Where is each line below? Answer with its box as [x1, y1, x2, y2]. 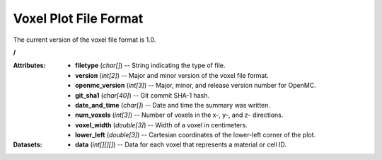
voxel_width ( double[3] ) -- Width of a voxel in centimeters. [75, 120, 248, 129]
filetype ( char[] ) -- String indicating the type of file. [75, 61, 226, 70]
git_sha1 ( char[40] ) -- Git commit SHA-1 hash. [75, 91, 210, 99]
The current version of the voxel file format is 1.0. [13, 35, 156, 44]
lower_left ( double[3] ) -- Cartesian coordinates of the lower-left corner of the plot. [75, 131, 316, 139]
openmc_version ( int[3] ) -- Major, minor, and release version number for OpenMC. [75, 81, 316, 90]
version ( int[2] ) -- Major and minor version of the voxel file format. [75, 71, 269, 79]
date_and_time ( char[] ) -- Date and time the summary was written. [75, 101, 271, 109]
